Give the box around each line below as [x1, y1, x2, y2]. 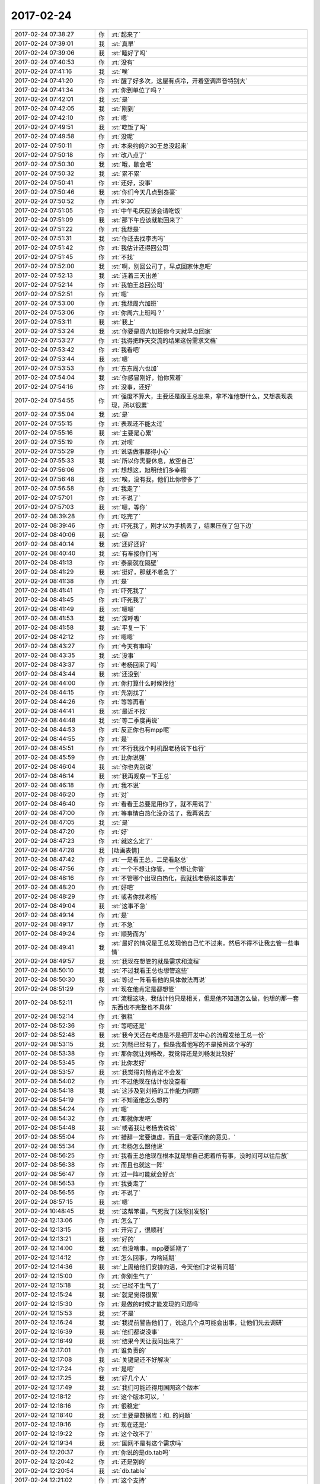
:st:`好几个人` [111, 1374, 148, 1382]
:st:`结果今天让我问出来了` [111, 1337, 183, 1345]
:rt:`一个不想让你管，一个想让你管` [111, 864, 206, 873]
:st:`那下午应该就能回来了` [111, 215, 183, 224]
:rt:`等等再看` [111, 697, 147, 706]
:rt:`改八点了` [111, 151, 147, 159]
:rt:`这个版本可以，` [111, 1393, 165, 1401]
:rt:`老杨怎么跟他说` [111, 1142, 165, 1150]
